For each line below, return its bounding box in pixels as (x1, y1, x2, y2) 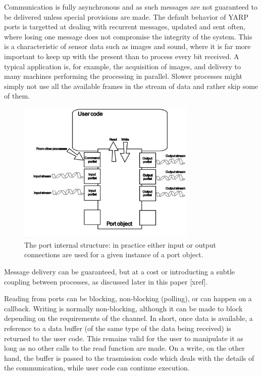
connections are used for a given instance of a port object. (24, 249, 203, 260)
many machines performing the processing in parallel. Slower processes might (4, 71, 243, 81)
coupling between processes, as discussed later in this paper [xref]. (4, 276, 208, 287)
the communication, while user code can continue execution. (4, 362, 190, 373)
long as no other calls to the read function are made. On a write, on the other (4, 343, 245, 353)
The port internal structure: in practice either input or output (24, 239, 216, 250)
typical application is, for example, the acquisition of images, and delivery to (4, 61, 241, 71)
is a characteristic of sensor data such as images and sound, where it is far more (4, 41, 251, 52)
